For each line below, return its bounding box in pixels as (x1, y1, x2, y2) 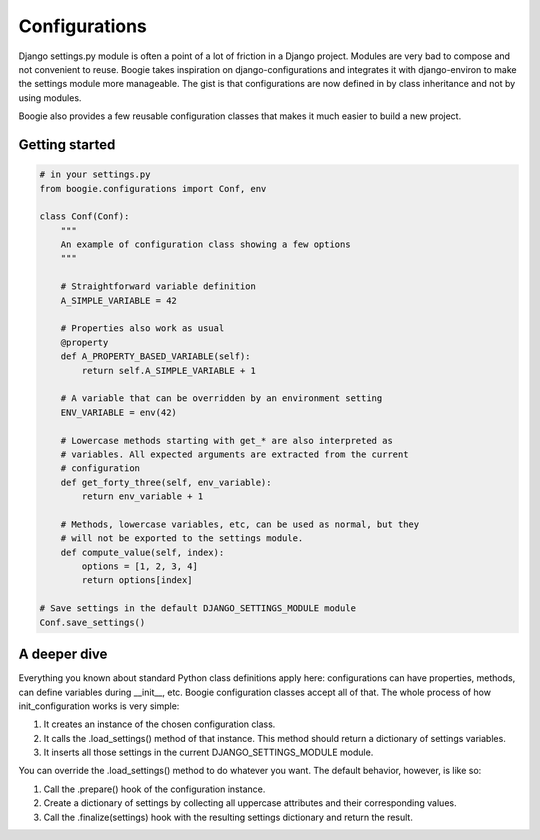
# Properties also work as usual (60, 323, 225, 334)
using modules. (18, 91, 82, 104)
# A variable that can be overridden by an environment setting (60, 393, 383, 404)
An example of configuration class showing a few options (60, 239, 351, 250)
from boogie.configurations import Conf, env (39, 183, 267, 194)
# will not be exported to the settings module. (60, 533, 304, 544)
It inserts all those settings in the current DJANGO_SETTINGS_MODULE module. (43, 746, 374, 759)
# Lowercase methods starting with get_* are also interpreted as (60, 435, 394, 446)
